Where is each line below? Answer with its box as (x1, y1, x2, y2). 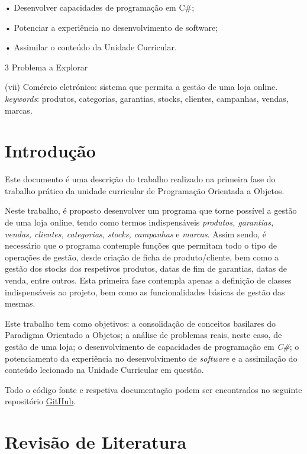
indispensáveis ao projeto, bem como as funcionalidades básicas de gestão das (5, 285, 285, 298)
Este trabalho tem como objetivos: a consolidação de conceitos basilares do (5, 317, 276, 329)
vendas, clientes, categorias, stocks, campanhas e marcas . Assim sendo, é (5, 227, 266, 240)
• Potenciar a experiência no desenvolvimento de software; (5, 21, 218, 33)
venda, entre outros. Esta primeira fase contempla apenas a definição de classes (5, 274, 292, 286)
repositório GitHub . (5, 395, 76, 407)
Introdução (5, 139, 96, 163)
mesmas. (5, 297, 35, 310)
